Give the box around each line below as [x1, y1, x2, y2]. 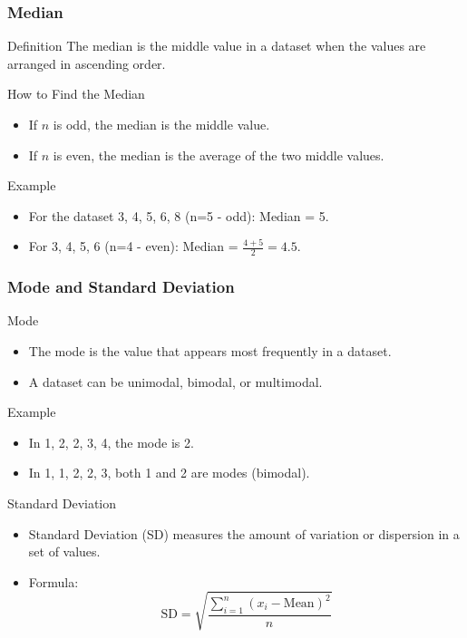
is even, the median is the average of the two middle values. [53, 145, 384, 164]
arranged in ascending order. [7, 53, 166, 72]
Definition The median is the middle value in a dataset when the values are [7, 36, 426, 55]
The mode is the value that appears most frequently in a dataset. [28, 342, 392, 361]
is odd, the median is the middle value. [53, 115, 270, 133]
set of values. [28, 542, 101, 561]
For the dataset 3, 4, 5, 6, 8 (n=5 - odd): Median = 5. [28, 206, 329, 225]
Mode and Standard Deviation [7, 275, 235, 298]
